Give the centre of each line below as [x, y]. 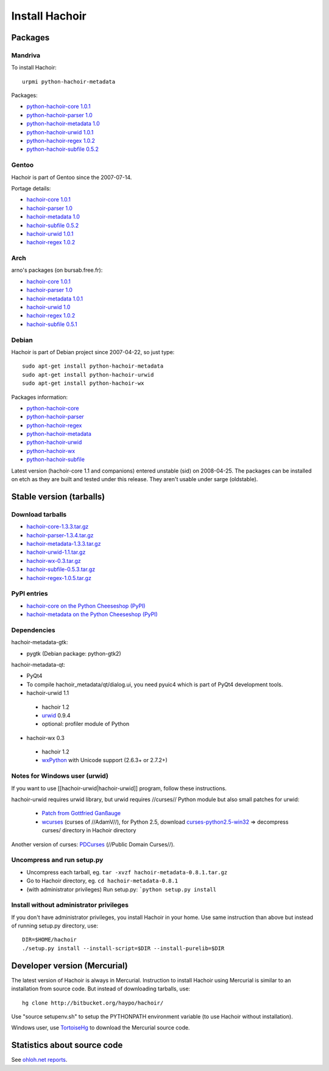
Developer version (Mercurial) [69, 966]
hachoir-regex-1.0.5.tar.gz [59, 578]
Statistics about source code [67, 1045]
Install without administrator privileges [70, 905]
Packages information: [40, 397]
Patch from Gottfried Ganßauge [81, 813]
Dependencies [34, 630]
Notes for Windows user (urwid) [60, 776]
